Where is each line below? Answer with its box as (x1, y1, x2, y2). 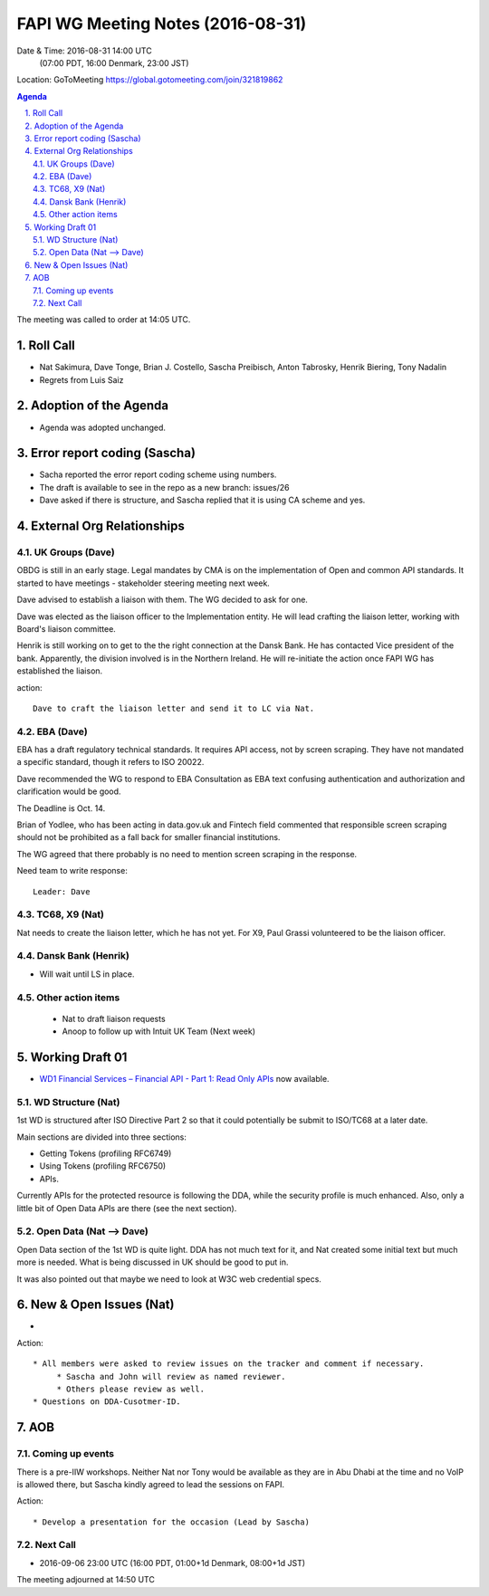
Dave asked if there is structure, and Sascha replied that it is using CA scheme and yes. (39, 494, 366, 506)
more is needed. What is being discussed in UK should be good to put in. (16, 1257, 289, 1267)
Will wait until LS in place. (39, 969, 135, 980)
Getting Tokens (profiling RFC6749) (39, 1148, 172, 1159)
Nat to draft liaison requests (62, 1013, 167, 1024)
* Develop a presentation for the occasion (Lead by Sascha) (33, 1516, 310, 1527)
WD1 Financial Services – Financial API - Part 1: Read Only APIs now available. (39, 1074, 330, 1085)
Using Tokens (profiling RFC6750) (39, 1161, 167, 1171)
